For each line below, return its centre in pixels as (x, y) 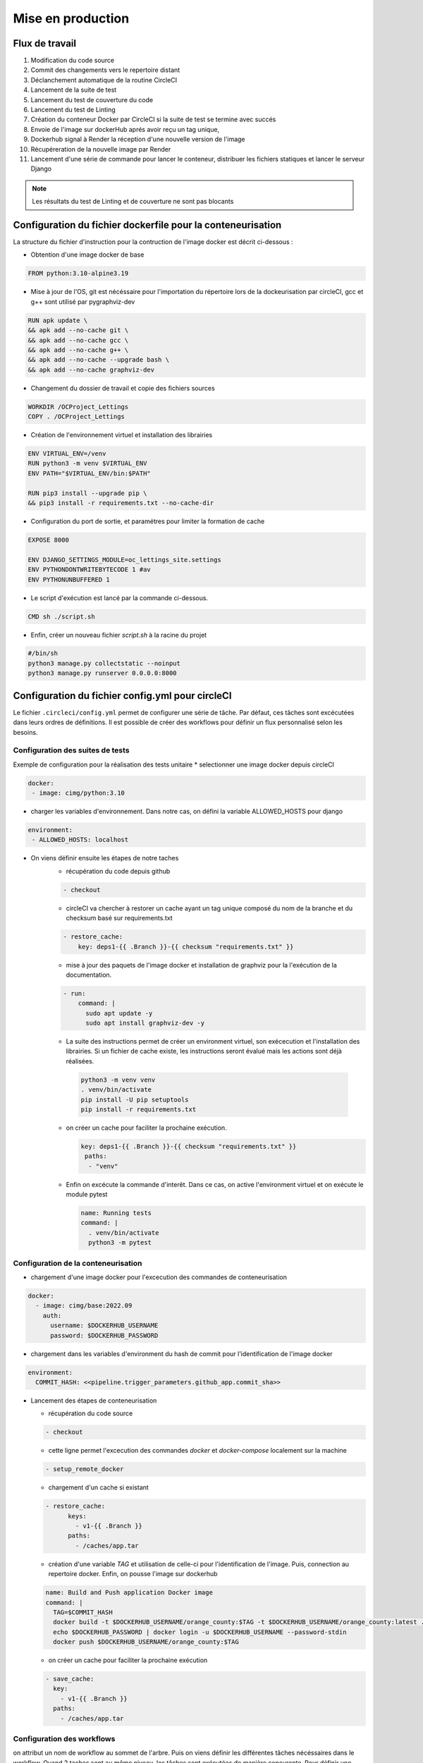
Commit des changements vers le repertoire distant (105, 70)
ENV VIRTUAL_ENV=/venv (67, 454)
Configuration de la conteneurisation (78, 1263)
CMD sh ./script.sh (61, 616)
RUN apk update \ (58, 320)
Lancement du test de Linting (73, 110)
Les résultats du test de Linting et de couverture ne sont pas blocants (133, 202)
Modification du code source (73, 61)
